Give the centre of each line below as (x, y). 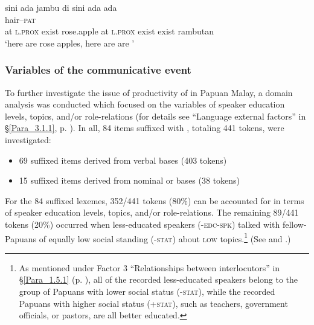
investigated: (28, 139)
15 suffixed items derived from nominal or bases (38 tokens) (130, 180)
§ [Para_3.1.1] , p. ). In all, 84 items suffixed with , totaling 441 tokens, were (145, 128)
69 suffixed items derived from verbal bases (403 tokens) (123, 160)
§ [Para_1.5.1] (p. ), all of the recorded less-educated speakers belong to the (159, 279)
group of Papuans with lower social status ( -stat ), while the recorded (147, 291)
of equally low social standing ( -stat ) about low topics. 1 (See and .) (165, 237)
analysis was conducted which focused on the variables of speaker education (145, 104)
